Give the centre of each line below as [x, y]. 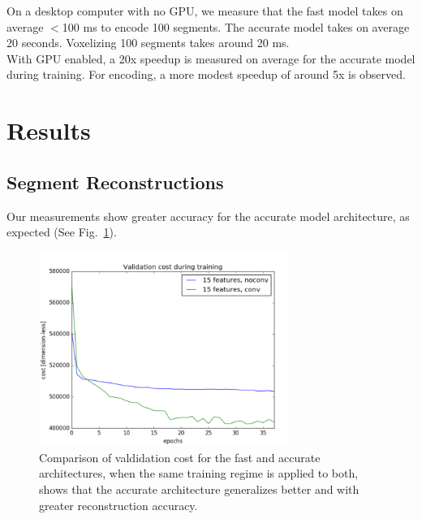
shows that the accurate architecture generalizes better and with [199, 489]
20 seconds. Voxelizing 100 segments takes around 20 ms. [148, 43]
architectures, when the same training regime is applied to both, [199, 473]
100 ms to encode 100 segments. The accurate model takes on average [236, 26]
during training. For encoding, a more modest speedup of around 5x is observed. [206, 74]
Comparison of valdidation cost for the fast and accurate [180, 457]
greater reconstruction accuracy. [118, 505]
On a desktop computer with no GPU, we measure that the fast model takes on [205, 11]
